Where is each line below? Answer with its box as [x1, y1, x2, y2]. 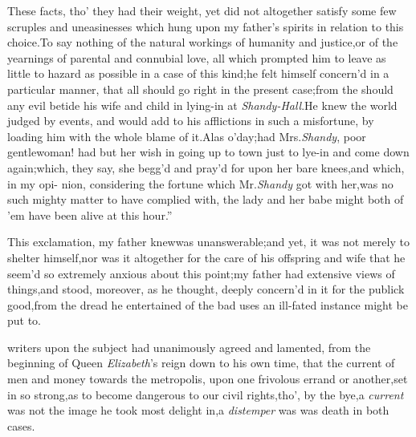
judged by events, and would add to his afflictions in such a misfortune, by [7, 112, 374, 129]
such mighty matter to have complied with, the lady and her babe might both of [7, 191, 404, 208]
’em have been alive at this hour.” [7, 206, 173, 223]
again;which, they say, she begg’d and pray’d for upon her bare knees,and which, [7, 159, 405, 176]
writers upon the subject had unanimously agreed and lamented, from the [7, 338, 371, 355]
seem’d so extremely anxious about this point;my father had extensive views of [7, 265, 395, 281]
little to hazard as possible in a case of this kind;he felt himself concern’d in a [7, 65, 389, 82]
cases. [7, 417, 35, 434]
